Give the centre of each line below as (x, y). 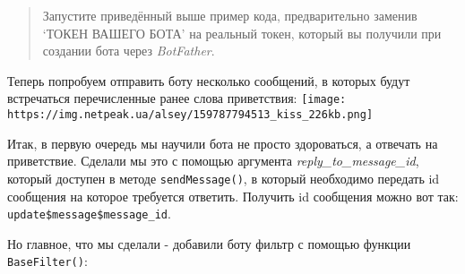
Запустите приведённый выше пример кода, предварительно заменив (230, 15)
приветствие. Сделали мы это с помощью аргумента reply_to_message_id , (213, 161)
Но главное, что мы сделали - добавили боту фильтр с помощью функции (209, 243)
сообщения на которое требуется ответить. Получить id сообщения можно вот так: (233, 196)
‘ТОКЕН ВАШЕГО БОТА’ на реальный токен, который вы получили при (242, 33)
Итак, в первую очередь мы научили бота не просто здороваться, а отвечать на (223, 143)
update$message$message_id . (89, 214)
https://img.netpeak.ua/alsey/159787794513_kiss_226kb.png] (190, 115)
